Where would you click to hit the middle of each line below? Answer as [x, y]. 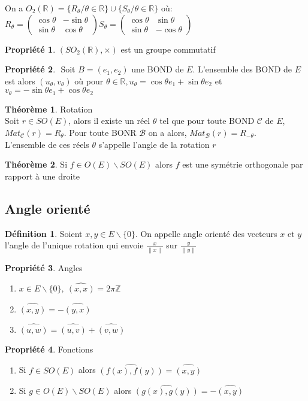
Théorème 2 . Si [36, 164]
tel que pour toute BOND [207, 121]
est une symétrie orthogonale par [243, 164]
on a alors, [167, 133]
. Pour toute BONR [100, 133]
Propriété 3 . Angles [44, 267]
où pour [89, 80]
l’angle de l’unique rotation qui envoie [74, 245]
